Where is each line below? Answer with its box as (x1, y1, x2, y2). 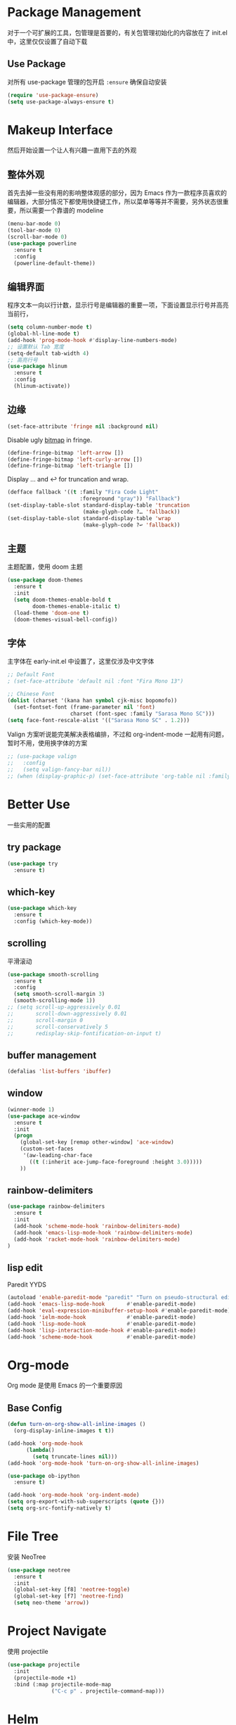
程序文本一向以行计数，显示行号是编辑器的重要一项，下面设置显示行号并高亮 (7, 301, 229, 310)
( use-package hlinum (7, 363, 68, 370)
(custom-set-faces (20, 1145, 74, 1153)
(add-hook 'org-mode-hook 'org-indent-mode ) (7, 1491, 140, 1499)
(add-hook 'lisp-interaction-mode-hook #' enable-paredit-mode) (7, 1327, 197, 1334)
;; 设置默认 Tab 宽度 (7, 343, 65, 350)
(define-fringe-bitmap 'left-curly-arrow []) (7, 455, 143, 463)
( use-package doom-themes (7, 576, 83, 584)
